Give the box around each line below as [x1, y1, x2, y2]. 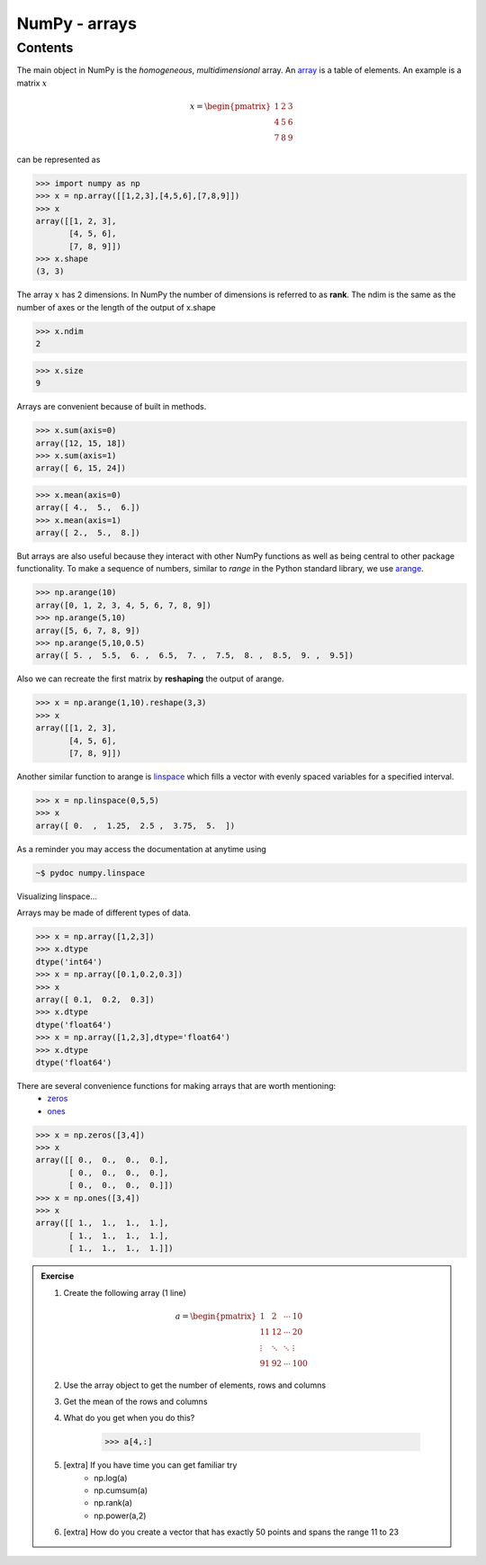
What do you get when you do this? [63, 1413, 195, 1424]
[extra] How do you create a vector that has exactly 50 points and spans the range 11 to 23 [63, 1526, 400, 1538]
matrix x [16, 77, 48, 88]
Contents [16, 40, 74, 56]
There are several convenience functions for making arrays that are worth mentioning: [16, 1080, 337, 1091]
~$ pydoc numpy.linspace [35, 868, 146, 877]
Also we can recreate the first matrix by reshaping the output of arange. [16, 673, 284, 684]
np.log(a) [94, 1472, 128, 1483]
